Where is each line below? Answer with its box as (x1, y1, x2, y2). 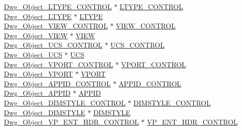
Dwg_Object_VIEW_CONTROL (4, 21, 108, 31)
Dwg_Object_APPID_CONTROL (4, 78, 111, 88)
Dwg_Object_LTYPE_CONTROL (4, 1, 112, 11)
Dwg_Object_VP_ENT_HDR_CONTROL (4, 117, 139, 127)
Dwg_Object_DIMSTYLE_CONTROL (4, 97, 125, 107)
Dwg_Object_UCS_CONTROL (4, 40, 103, 50)
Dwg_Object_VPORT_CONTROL (4, 59, 113, 69)
